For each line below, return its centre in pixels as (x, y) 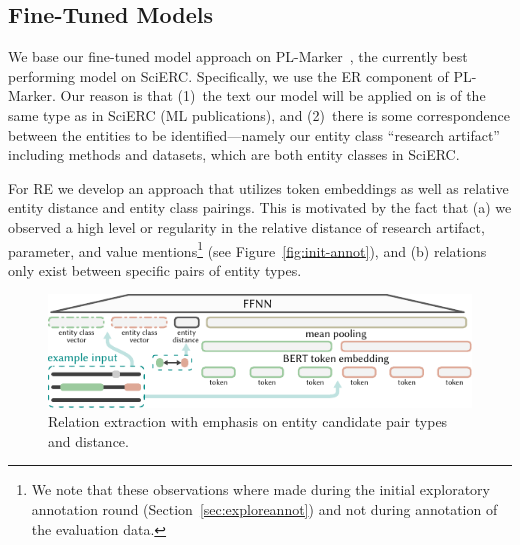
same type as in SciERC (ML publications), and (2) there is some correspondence (259, 114)
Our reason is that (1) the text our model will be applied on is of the (273, 95)
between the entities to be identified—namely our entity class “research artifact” (254, 134)
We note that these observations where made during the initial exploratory (260, 489)
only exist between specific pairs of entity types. (155, 269)
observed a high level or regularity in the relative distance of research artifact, (246, 226)
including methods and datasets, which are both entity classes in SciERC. (234, 154)
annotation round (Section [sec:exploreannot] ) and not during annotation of (264, 509)
